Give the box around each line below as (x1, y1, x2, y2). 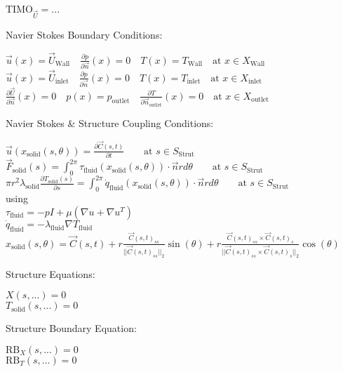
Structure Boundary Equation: (6, 321, 137, 336)
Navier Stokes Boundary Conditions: (6, 27, 163, 41)
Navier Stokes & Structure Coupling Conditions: (6, 116, 214, 131)
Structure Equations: (6, 266, 95, 281)
